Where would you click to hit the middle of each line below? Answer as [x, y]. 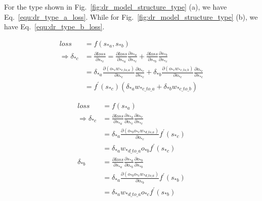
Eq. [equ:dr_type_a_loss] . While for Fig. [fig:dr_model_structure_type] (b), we [131, 16]
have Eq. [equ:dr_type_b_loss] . [54, 27]
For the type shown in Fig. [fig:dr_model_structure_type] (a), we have [116, 7]
